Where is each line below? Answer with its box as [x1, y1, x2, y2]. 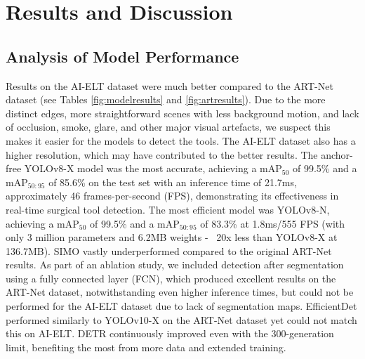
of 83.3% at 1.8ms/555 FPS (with [200, 216, 345, 230]
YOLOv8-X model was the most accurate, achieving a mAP [24, 161, 282, 176]
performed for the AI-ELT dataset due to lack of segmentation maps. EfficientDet [6, 299, 357, 313]
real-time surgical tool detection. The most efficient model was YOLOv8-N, [6, 202, 330, 216]
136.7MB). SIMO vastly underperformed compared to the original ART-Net [6, 243, 332, 258]
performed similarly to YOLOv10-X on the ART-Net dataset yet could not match [6, 312, 357, 327]
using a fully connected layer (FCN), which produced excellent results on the [6, 270, 336, 285]
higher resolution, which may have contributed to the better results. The [6, 147, 318, 162]
